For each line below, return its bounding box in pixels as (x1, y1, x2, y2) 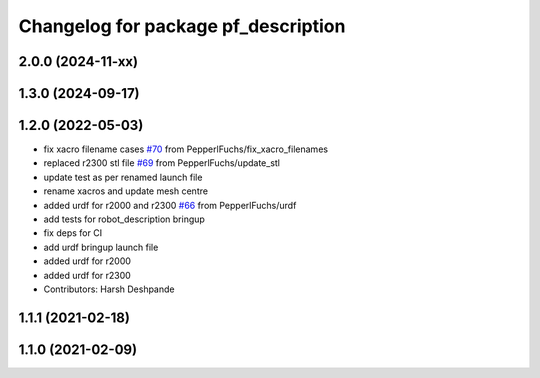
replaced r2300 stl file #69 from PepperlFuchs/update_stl (43, 157, 280, 169)
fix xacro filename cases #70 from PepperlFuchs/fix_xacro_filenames (43, 143, 329, 155)
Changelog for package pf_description (18, 15, 346, 37)
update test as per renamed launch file (43, 171, 203, 183)
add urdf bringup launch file (43, 241, 159, 253)
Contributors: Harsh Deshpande (43, 283, 175, 295)
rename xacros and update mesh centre (43, 185, 209, 197)
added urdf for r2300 (43, 269, 132, 281)
